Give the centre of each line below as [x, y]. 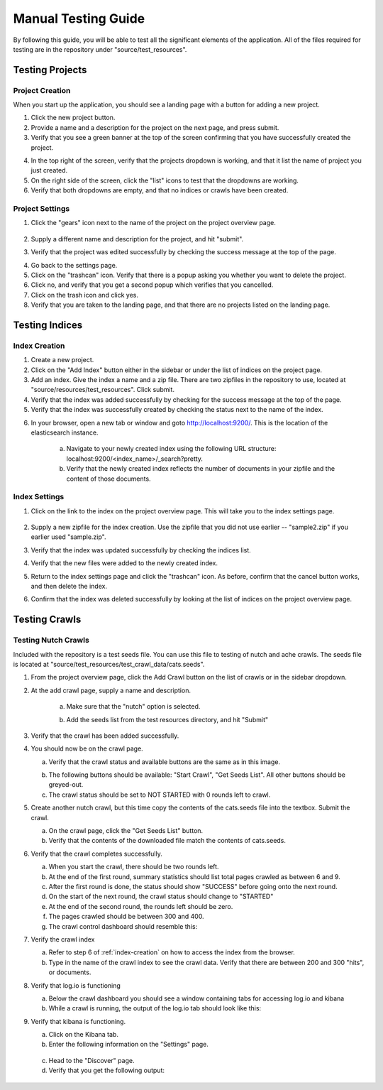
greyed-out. [66, 785]
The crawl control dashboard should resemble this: [123, 926]
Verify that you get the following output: [107, 1070]
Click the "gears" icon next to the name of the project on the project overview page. [154, 223]
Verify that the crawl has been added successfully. [105, 736]
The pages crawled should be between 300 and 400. [127, 917]
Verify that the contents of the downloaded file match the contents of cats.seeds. [167, 841]
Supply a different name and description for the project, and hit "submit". [137, 239]
